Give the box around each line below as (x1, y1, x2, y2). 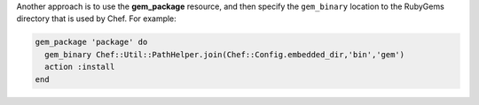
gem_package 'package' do (35, 37, 148, 48)
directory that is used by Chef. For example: (16, 13, 177, 24)
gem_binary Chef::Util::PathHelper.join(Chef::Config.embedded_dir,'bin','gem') (44, 49, 405, 59)
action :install (44, 62, 115, 72)
